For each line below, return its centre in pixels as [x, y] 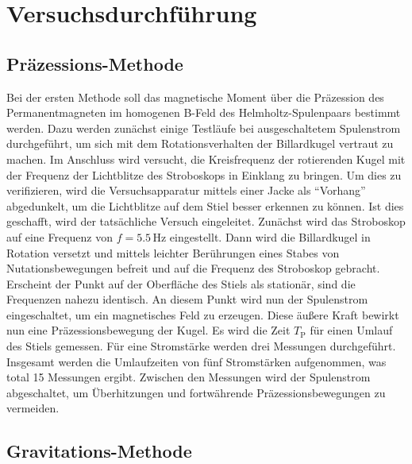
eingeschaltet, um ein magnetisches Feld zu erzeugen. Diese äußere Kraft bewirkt [203, 314]
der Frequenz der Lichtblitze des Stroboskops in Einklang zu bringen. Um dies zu [204, 174]
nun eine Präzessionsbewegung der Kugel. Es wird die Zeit [148, 330]
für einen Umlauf [351, 330]
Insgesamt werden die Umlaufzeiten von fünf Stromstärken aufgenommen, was [196, 361]
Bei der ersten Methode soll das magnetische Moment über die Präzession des [195, 97]
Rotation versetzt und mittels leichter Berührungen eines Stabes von [173, 252]
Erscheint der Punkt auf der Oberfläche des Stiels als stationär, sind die [181, 283]
